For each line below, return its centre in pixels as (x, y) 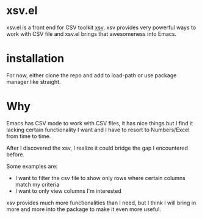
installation (35, 59)
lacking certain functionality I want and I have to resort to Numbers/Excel (98, 130)
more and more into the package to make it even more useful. (84, 209)
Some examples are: (32, 166)
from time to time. (29, 136)
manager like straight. (34, 82)
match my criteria (37, 184)
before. (16, 154)
